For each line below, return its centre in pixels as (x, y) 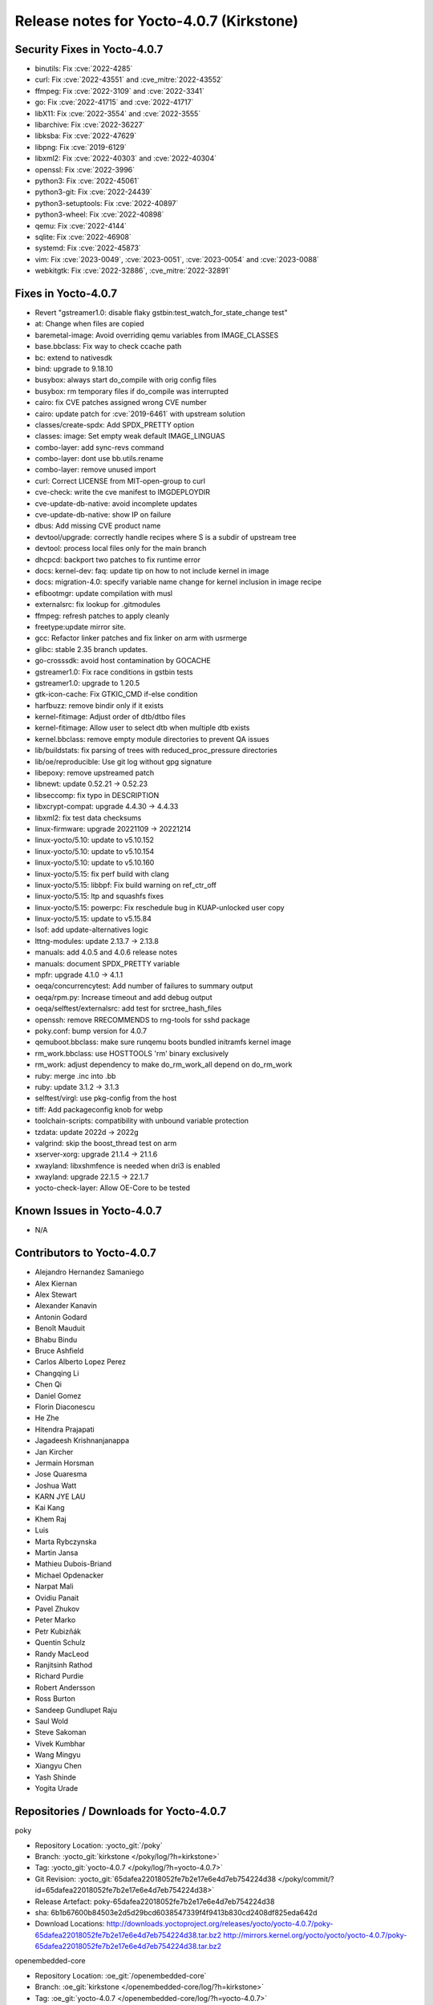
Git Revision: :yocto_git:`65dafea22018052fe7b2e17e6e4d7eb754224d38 (156, 1879)
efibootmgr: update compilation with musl (104, 593)
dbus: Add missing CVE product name (98, 526)
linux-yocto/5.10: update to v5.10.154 (95, 851)
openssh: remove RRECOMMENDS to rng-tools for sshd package (142, 1019)
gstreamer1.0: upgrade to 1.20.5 (87, 683)
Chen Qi (48, 1384)
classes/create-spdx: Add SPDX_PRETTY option (115, 424)
